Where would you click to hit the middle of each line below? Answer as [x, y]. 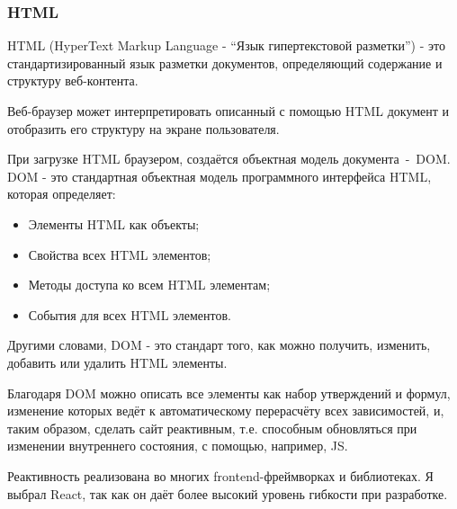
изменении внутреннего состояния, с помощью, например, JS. [178, 446]
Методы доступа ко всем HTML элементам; [149, 285]
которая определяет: [62, 194]
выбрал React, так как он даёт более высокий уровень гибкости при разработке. [228, 493]
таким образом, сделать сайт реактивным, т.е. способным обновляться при [212, 428]
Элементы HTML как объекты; [114, 223]
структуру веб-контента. [73, 80]
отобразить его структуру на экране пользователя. [143, 128]
